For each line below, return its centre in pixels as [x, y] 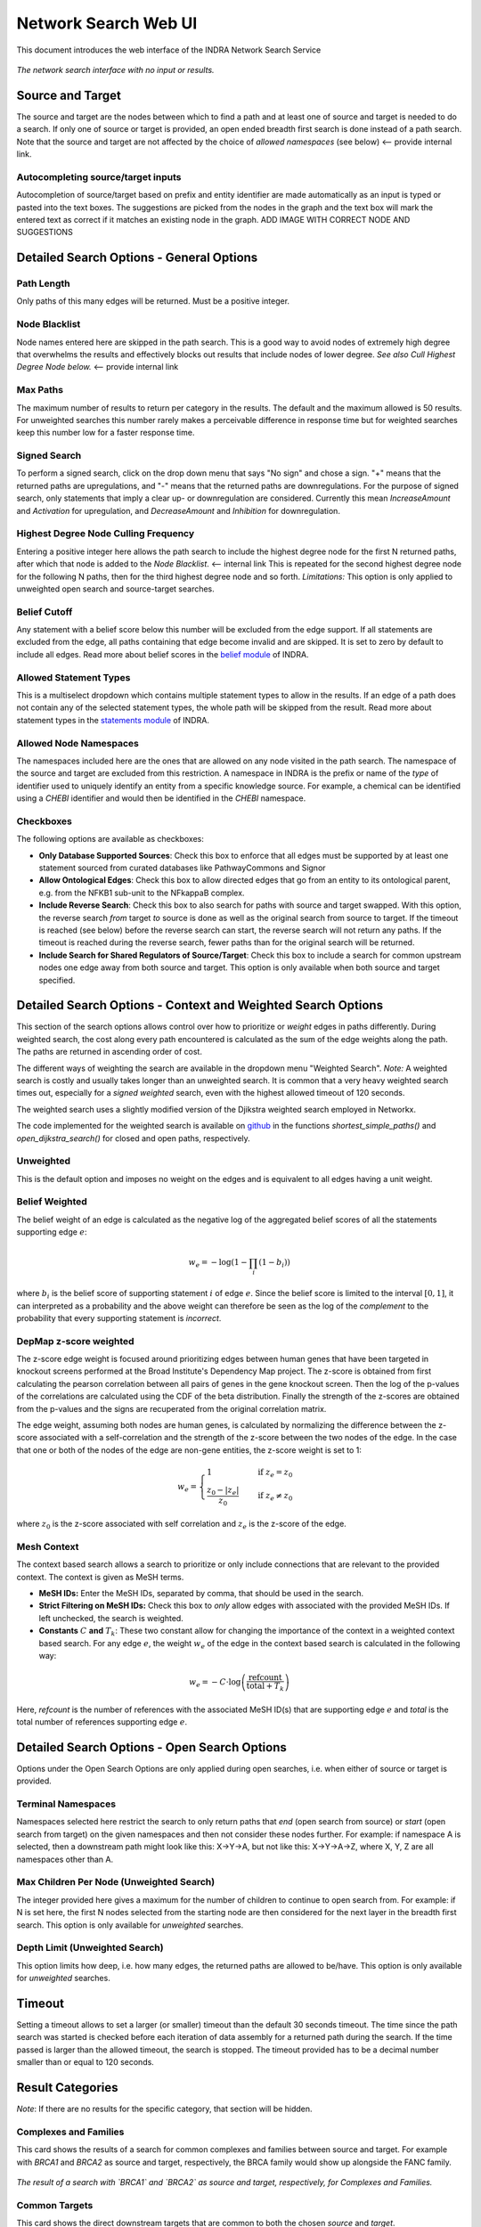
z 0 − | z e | [223, 1490]
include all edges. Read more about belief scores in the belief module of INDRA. [163, 654]
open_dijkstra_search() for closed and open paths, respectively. [134, 1138]
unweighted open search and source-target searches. [116, 589]
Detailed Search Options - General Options [137, 258]
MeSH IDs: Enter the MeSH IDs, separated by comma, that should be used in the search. [201, 1593]
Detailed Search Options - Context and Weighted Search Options [200, 1005]
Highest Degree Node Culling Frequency [106, 534]
